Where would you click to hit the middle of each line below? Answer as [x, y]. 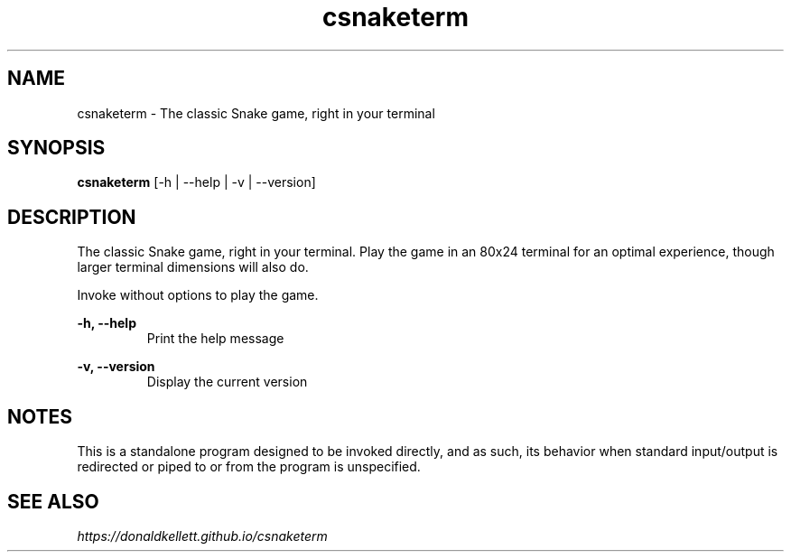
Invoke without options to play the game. [198, 295]
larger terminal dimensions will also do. [193, 267]
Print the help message [215, 339]
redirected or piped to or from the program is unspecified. [249, 467]
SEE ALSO [53, 501]
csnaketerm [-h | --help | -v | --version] [196, 182]
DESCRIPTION [72, 217]
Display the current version [227, 382]
